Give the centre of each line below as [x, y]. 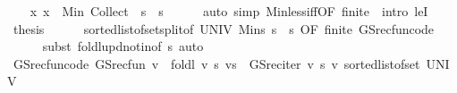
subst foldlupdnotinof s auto [123, 46]
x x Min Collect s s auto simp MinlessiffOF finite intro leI [229, 11]
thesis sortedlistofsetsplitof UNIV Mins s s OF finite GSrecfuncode [224, 28]
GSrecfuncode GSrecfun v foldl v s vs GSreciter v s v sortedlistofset [216, 63]
